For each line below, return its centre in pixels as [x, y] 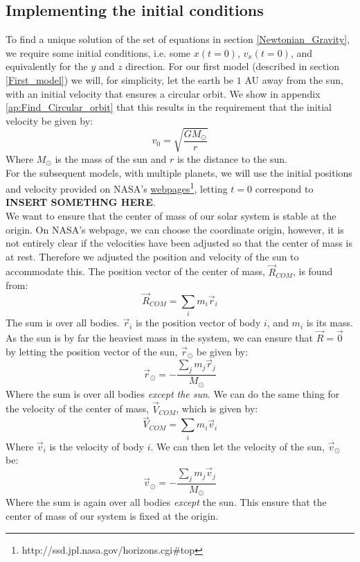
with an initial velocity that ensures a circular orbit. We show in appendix [163, 93]
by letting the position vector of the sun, [92, 351]
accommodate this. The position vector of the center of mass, [135, 271]
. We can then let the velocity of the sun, [237, 446]
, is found [313, 271]
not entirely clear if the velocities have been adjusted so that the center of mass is [179, 243]
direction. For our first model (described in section [232, 66]
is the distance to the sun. [232, 158]
